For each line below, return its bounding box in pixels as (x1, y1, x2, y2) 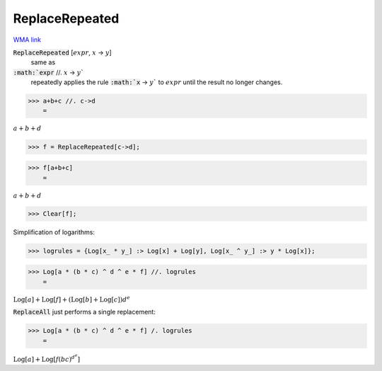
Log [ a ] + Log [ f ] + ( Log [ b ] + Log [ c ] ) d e (13, 295, 130, 304)
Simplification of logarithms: (13, 227, 95, 236)
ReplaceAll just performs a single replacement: (13, 308, 156, 316)
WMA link (13, 35, 42, 44)
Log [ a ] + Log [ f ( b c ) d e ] (13, 353, 81, 364)
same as (30, 58, 56, 67)
